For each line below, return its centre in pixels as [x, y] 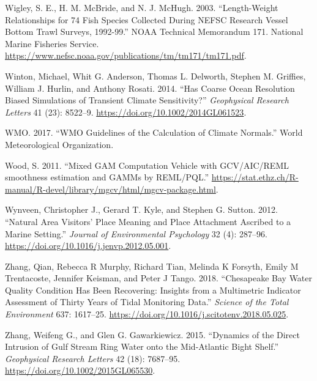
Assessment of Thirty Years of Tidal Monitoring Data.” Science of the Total [147, 302]
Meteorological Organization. [59, 144]
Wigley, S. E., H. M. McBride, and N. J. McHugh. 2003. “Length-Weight [142, 7]
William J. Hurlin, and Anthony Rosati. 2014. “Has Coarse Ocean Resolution [150, 88]
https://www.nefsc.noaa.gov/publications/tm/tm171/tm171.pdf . [126, 55]
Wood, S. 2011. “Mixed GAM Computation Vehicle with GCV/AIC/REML [147, 165]
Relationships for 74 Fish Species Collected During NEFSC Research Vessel [147, 19]
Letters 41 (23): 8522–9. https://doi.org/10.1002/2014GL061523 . [126, 112]
